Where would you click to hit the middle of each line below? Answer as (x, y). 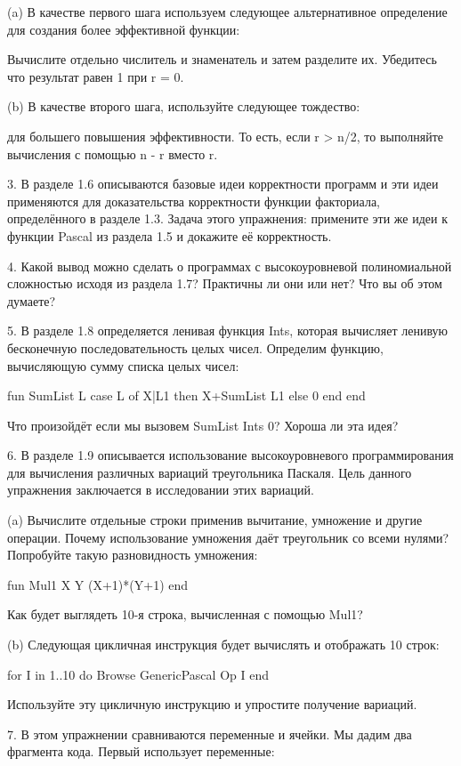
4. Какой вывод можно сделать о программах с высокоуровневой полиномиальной (230, 266)
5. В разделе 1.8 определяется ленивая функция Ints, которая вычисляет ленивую (228, 331)
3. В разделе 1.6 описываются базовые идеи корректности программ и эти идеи (223, 184)
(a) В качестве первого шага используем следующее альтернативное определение (227, 12)
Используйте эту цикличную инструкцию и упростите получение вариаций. (212, 704)
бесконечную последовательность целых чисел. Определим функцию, (195, 347)
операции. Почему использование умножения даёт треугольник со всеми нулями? (228, 537)
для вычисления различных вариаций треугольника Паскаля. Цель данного (210, 472)
